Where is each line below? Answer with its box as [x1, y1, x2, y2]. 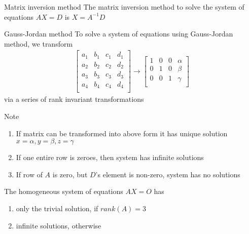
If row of [16, 169, 43, 179]
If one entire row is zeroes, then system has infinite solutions [16, 152, 204, 163]
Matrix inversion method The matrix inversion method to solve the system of [4, 2, 244, 12]
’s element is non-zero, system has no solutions [95, 169, 240, 179]
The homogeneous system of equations [4, 186, 123, 197]
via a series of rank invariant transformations [4, 94, 144, 104]
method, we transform [4, 38, 73, 49]
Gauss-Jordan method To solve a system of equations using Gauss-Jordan [4, 28, 233, 39]
